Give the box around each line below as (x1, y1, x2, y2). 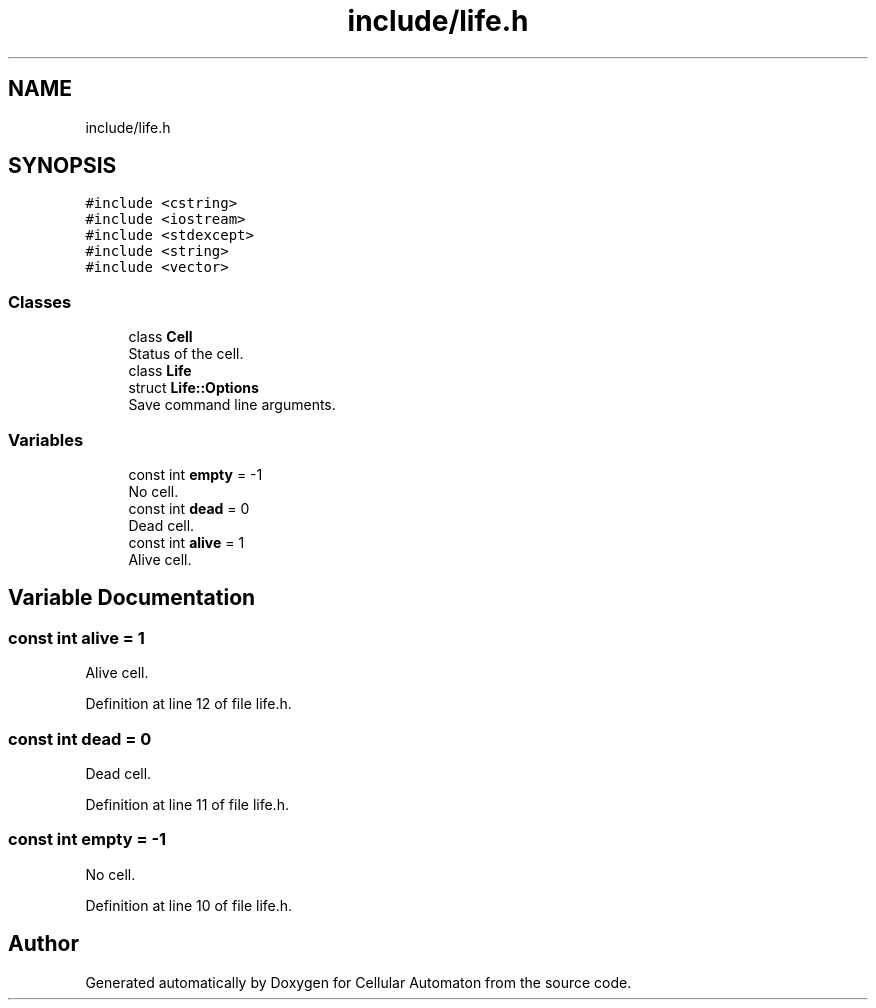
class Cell (128, 328, 193, 346)
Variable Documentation (8, 585, 256, 611)
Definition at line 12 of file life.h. (85, 695, 292, 713)
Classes (8, 291, 72, 312)
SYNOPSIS (8, 153, 117, 179)
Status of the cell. (128, 345, 244, 363)
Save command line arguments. (128, 396, 336, 414)
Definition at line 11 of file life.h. (85, 795, 289, 813)
